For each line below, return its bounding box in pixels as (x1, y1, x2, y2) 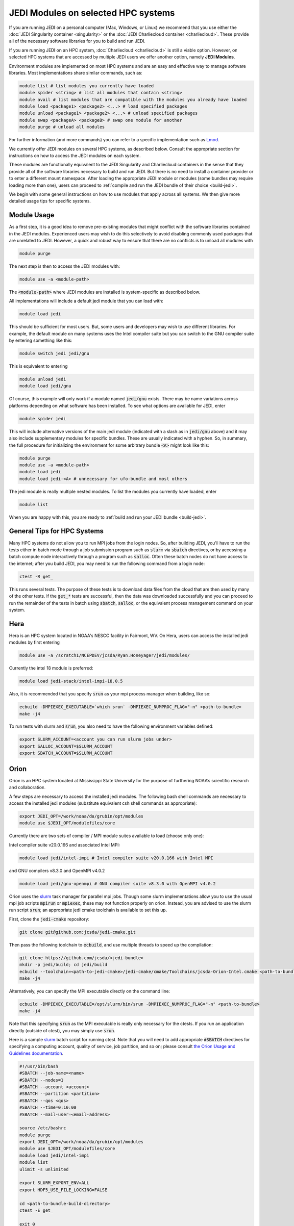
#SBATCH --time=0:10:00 (19, 1105, 77, 1110)
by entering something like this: (9, 337, 73, 343)
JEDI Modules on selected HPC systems (9, 7, 175, 18)
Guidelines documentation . (9, 1050, 64, 1056)
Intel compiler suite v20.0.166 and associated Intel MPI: (9, 842, 120, 848)
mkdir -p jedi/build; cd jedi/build (19, 962, 108, 968)
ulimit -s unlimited (19, 1166, 69, 1172)
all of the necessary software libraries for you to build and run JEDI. (9, 38, 146, 44)
